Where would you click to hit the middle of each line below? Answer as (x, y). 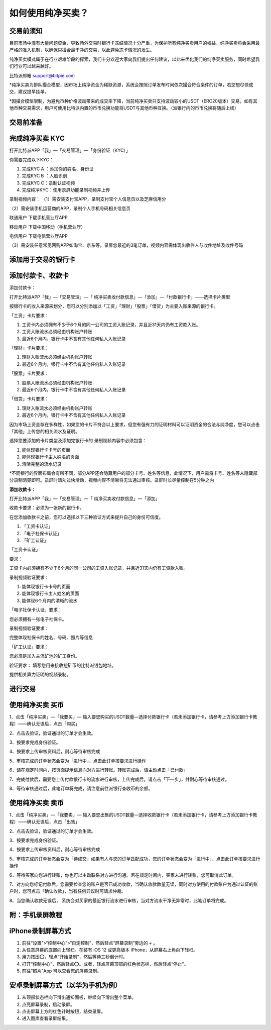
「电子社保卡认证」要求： (36, 610)
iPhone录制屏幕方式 (40, 931)
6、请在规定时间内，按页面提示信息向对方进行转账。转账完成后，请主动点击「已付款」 (99, 770)
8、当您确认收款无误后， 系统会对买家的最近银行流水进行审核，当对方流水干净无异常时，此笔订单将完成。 (119, 900)
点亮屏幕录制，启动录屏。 (48, 1004)
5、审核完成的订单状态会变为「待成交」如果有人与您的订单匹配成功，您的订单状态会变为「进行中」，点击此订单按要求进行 (135, 859)
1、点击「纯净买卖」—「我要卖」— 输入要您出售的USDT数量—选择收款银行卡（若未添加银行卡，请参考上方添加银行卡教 (133, 814)
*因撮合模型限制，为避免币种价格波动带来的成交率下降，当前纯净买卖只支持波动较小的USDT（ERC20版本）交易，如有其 (133, 101)
